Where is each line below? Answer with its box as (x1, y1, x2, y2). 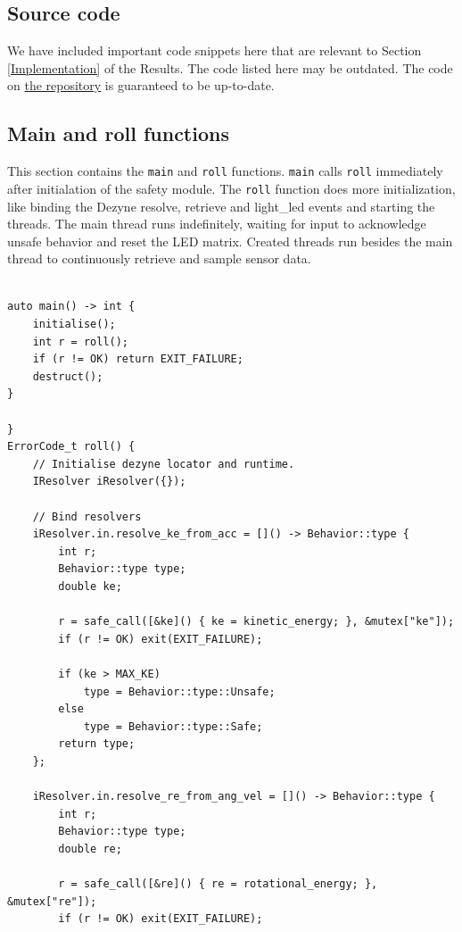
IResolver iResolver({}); (32, 475, 186, 488)
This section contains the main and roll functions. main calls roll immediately (7, 162, 443, 180)
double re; (58, 842, 122, 855)
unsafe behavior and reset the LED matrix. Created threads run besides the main (7, 231, 453, 250)
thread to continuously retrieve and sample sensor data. (7, 249, 311, 268)
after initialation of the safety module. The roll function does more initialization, (7, 179, 456, 197)
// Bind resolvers (32, 510, 142, 523)
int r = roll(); (32, 335, 129, 348)
